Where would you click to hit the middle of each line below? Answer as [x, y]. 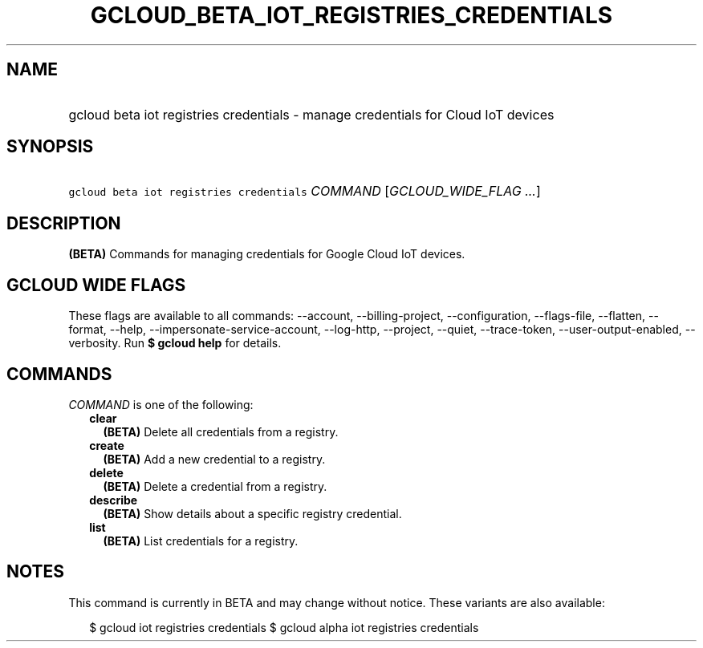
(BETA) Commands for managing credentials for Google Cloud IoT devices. [267, 254]
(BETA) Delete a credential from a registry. [215, 486]
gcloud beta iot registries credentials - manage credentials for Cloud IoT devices [311, 114]
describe [114, 500]
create [107, 445]
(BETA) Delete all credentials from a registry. [221, 431]
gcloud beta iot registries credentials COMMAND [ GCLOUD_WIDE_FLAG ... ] [305, 191]
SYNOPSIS [50, 147]
